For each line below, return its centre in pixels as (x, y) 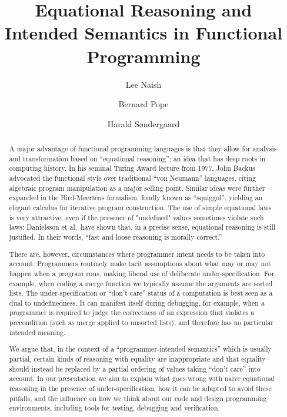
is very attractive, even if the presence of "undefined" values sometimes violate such (136, 217)
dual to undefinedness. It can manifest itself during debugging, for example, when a (137, 302)
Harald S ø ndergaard (143, 123)
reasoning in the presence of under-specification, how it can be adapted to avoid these (140, 388)
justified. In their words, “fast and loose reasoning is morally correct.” (116, 236)
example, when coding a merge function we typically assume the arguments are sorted (141, 283)
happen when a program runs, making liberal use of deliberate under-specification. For (142, 273)
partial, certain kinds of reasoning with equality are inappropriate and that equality (137, 358)
